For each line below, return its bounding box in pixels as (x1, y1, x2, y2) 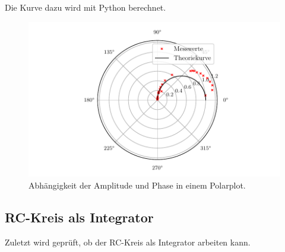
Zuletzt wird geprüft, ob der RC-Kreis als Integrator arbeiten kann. (5, 235, 251, 248)
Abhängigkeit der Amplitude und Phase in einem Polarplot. (28, 179, 246, 191)
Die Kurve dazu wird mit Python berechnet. (5, 1, 166, 13)
